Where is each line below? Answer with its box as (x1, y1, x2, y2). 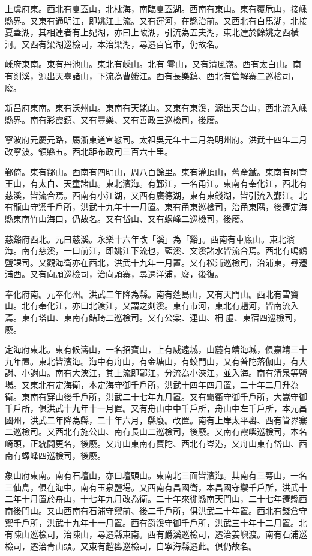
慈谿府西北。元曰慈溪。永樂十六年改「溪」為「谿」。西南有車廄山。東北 (5, 232, 286, 245)
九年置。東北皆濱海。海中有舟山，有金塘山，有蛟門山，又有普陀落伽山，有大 (5, 354, 307, 367)
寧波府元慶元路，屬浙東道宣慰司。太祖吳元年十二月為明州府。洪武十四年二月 (5, 133, 307, 146)
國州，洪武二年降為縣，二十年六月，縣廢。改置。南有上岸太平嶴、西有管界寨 (5, 413, 307, 426)
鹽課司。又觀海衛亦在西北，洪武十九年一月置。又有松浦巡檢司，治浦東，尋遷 (5, 256, 307, 268)
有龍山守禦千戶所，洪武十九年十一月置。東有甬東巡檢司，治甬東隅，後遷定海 (5, 200, 307, 213)
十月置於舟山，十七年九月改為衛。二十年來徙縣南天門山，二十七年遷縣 (21, 492, 299, 505)
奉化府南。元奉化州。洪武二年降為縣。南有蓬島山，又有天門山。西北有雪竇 (5, 287, 299, 300)
